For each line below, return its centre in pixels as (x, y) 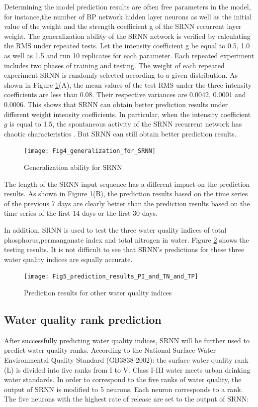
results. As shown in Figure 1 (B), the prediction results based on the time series (126, 194)
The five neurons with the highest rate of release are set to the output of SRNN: (127, 399)
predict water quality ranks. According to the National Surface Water (110, 350)
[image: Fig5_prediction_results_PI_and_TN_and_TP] (111, 277)
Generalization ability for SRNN (73, 167)
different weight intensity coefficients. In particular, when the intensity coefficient (128, 114)
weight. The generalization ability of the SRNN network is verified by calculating (127, 36)
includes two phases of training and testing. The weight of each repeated (114, 65)
